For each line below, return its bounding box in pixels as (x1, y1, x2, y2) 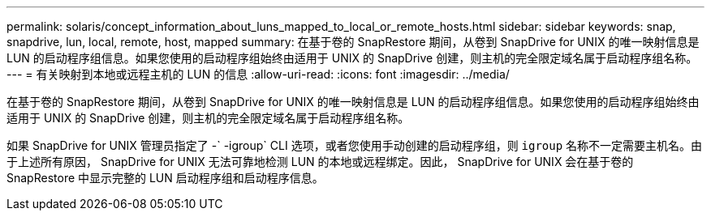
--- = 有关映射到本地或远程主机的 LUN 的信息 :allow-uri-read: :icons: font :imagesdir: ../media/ (6, 67, 510, 81)
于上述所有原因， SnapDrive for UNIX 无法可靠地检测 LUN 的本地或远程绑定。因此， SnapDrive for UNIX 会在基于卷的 (6, 155, 634, 168)
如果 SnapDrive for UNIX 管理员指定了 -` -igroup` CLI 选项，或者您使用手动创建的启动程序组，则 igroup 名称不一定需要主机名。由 (6, 138, 703, 152)
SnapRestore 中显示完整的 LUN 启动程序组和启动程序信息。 (6, 171, 324, 185)
